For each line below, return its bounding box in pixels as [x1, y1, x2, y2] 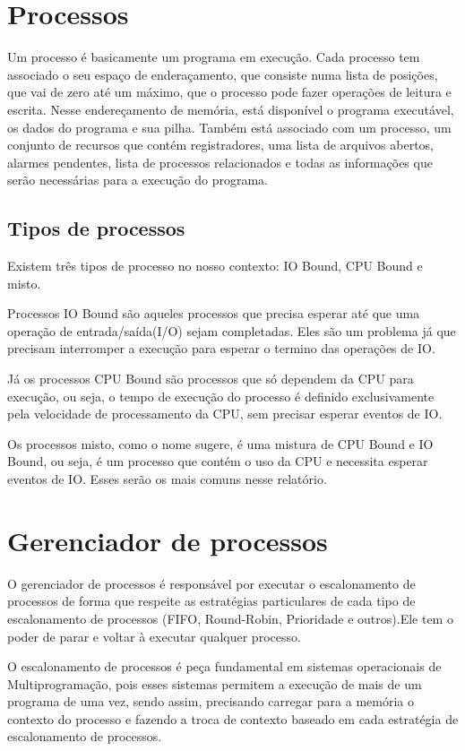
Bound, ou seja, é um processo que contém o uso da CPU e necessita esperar [7, 452, 428, 470]
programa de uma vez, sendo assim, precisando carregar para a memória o [7, 692, 415, 711]
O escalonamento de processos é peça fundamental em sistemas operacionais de [7, 657, 442, 676]
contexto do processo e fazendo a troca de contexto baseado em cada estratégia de [7, 709, 459, 728]
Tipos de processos [7, 214, 185, 242]
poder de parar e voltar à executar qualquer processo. [7, 626, 301, 645]
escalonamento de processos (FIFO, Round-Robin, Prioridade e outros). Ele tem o [7, 609, 453, 627]
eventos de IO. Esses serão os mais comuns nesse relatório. [7, 470, 327, 488]
